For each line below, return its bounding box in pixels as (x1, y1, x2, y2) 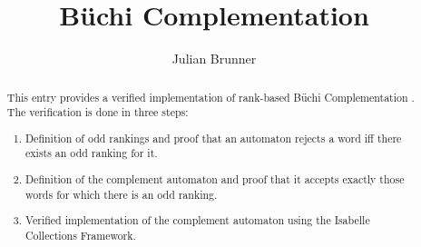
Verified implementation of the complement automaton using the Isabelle (25, 212, 370, 228)
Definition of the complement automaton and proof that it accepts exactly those (25, 171, 405, 186)
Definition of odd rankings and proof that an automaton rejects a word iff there (25, 130, 402, 145)
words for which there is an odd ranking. (25, 186, 218, 202)
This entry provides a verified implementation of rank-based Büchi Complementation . (6, 89, 415, 104)
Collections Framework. (25, 227, 136, 242)
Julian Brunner (171, 49, 257, 68)
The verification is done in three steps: (6, 104, 189, 120)
